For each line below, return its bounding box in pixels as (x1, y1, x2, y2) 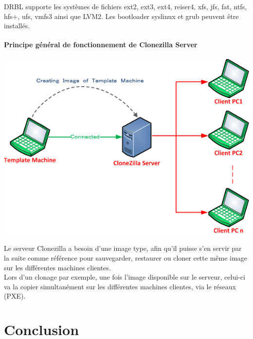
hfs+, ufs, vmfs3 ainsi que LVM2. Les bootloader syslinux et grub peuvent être (4, 11, 239, 21)
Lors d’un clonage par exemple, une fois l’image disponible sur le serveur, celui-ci (4, 272, 245, 282)
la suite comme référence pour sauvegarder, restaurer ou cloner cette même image (4, 252, 247, 263)
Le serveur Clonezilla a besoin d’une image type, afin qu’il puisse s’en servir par (4, 243, 242, 253)
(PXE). (4, 291, 26, 301)
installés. (4, 20, 30, 31)
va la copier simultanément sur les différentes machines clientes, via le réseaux (4, 281, 236, 291)
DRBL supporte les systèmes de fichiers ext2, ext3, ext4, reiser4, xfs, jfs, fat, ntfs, (4, 1, 247, 11)
